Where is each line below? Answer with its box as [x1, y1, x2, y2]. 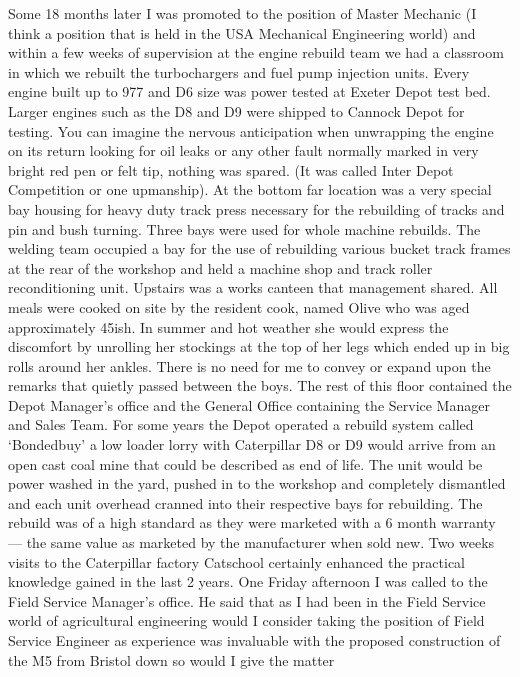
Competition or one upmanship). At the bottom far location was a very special [8, 179, 492, 200]
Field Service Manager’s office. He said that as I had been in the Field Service [8, 590, 486, 611]
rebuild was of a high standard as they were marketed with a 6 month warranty [8, 512, 496, 533]
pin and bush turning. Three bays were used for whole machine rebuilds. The [8, 218, 481, 239]
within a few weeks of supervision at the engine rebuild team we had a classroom [8, 42, 504, 63]
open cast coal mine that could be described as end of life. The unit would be [8, 453, 483, 474]
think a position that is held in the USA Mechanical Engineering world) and [8, 22, 476, 43]
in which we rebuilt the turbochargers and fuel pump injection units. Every [8, 61, 470, 82]
